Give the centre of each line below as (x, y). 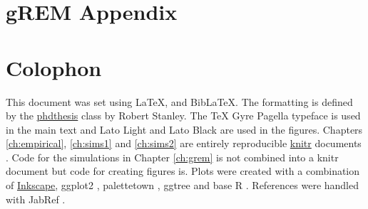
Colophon (54, 67)
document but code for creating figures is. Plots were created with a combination (183, 171)
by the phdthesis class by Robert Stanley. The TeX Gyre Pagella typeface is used (183, 116)
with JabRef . (36, 199)
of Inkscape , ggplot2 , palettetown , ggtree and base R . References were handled (183, 185)
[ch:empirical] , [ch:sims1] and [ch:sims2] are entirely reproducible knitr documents (184, 143)
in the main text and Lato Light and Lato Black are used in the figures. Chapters (184, 129)
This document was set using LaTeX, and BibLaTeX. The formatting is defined (179, 101)
